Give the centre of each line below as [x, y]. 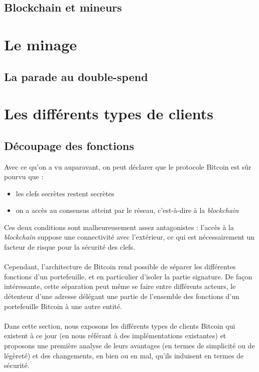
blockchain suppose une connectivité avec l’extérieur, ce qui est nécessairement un [129, 237]
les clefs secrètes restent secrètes [65, 193]
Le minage [41, 44]
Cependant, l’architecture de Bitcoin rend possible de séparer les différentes [120, 267]
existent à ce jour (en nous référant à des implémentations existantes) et [115, 336]
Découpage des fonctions [69, 145]
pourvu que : [24, 176]
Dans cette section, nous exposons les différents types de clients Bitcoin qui [120, 325]
